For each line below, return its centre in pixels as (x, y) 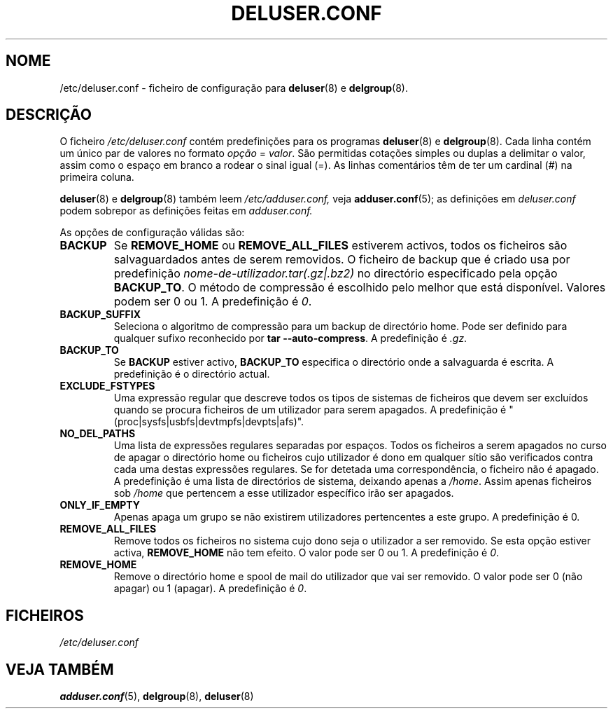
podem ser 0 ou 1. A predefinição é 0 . (213, 302)
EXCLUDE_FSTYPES (107, 386)
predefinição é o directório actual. (192, 374)
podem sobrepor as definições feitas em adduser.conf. (186, 211)
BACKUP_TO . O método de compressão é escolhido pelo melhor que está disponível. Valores (360, 288)
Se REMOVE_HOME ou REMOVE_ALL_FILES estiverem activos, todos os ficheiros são (340, 246)
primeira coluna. (97, 177)
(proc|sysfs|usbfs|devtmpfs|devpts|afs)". (209, 422)
